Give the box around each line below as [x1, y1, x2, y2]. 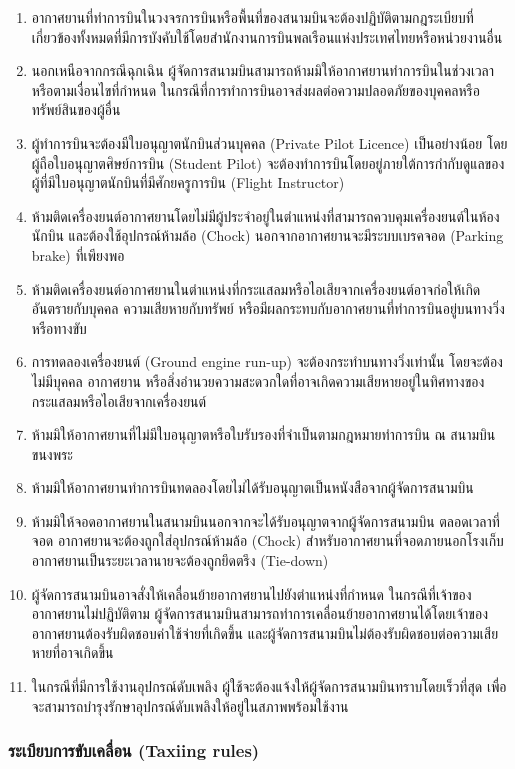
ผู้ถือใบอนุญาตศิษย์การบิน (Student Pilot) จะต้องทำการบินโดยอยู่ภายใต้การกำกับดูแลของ [31, 152, 505, 173]
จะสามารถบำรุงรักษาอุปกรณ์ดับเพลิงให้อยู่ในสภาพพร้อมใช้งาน [31, 695, 349, 716]
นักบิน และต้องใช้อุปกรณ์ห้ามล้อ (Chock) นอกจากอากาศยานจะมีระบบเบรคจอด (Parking [31, 225, 504, 246]
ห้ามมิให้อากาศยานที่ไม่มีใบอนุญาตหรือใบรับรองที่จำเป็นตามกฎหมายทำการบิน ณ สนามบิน [31, 424, 496, 445]
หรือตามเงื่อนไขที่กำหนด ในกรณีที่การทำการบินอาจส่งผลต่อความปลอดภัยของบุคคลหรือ [31, 79, 481, 100]
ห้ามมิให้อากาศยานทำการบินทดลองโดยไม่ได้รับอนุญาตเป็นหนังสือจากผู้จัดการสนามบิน [31, 477, 474, 498]
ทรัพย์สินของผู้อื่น [31, 99, 121, 120]
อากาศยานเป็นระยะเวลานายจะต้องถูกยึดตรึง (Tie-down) [31, 550, 329, 571]
